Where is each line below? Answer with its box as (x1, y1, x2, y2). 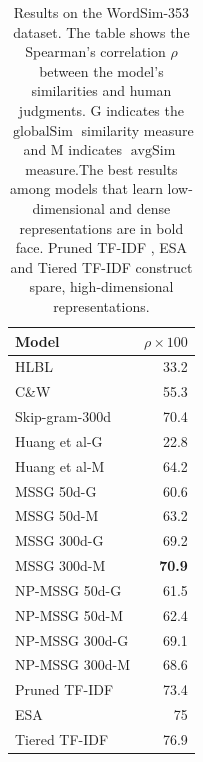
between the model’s (39, 60, 164, 81)
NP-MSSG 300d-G (15, 629, 129, 650)
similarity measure (81, 119, 194, 140)
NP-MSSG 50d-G (15, 579, 122, 600)
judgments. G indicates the (18, 99, 184, 120)
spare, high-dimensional (29, 276, 174, 297)
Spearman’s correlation (25, 41, 166, 62)
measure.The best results (25, 158, 178, 179)
